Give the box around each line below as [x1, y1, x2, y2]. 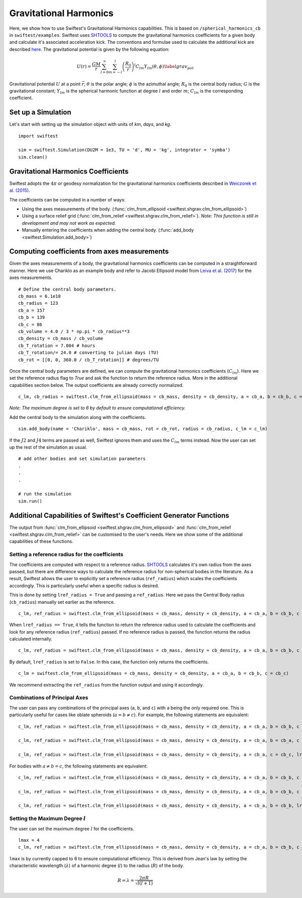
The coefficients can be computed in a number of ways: [9, 196, 126, 202]
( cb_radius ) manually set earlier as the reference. [9, 599, 115, 605]
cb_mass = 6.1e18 [18, 293, 61, 299]
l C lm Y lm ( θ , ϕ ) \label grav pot [134, 63, 194, 71]
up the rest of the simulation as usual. [9, 444, 88, 450]
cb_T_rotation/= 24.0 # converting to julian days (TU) [18, 350, 159, 356]
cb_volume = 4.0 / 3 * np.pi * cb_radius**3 [18, 328, 130, 334]
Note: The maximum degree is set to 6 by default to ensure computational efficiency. [9, 405, 186, 411]
